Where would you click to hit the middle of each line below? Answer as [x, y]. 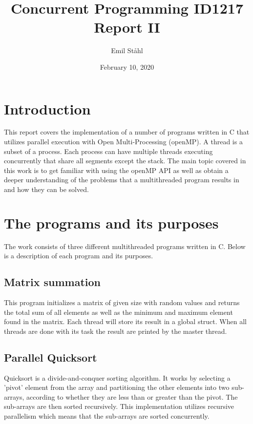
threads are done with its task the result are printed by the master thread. [116, 331]
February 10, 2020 [127, 67]
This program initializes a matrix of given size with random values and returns [122, 302]
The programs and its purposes [111, 222]
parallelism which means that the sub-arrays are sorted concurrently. [107, 416]
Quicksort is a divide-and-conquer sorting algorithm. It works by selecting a [117, 377]
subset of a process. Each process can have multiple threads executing [108, 151]
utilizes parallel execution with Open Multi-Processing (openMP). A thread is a [123, 142]
